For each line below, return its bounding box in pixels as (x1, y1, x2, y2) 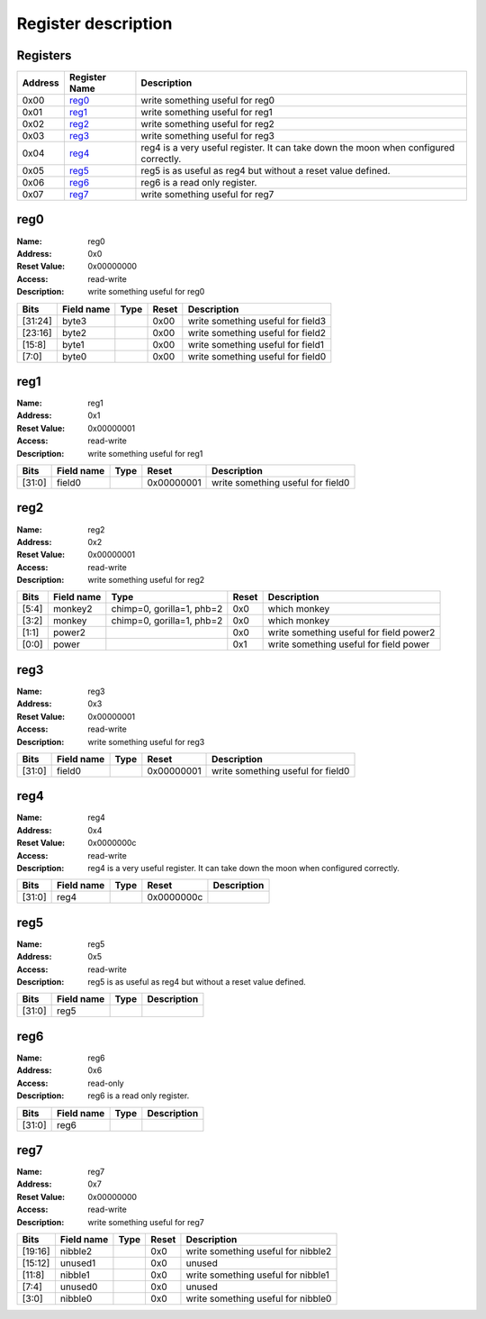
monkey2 (52, 603, 93, 615)
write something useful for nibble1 (185, 1269, 330, 1281)
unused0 (59, 1280, 98, 1293)
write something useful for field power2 (267, 626, 436, 639)
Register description (16, 14, 173, 33)
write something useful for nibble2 (185, 1245, 332, 1258)
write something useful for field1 (187, 338, 324, 350)
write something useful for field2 (187, 326, 327, 339)
